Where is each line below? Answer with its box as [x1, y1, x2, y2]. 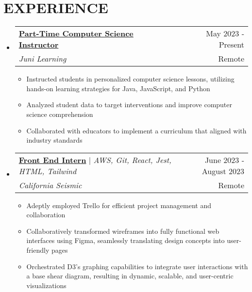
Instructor [18, 39, 59, 50]
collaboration [26, 210, 66, 220]
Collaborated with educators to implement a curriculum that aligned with [26, 125, 247, 135]
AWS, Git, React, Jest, [93, 154, 172, 165]
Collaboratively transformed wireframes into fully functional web [26, 226, 219, 236]
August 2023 [202, 165, 244, 177]
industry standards [26, 135, 83, 145]
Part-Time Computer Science [18, 28, 134, 39]
